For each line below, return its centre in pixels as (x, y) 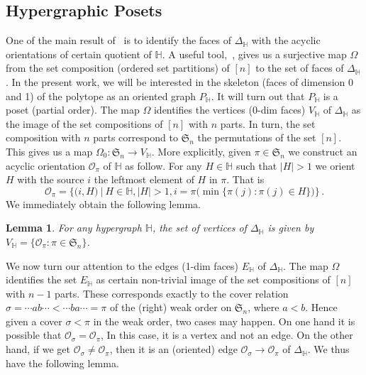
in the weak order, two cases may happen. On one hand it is (224, 321)
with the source (51, 179)
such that (256, 165)
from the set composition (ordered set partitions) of (118, 68)
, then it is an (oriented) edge (173, 349)
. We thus (328, 349)
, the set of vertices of (199, 228)
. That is (245, 179)
